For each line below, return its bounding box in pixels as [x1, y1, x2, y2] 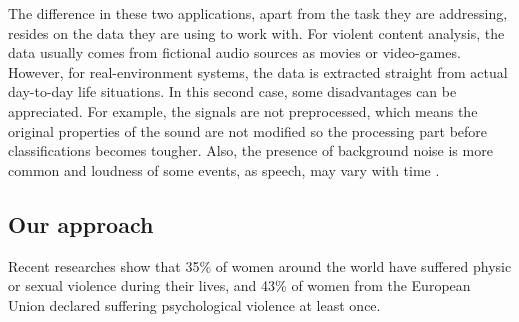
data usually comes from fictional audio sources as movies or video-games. [8, 42, 461, 63]
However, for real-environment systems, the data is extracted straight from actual [8, 61, 508, 82]
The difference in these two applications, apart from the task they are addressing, [8, 3, 508, 23]
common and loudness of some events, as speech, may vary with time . [8, 159, 440, 180]
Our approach [8, 208, 154, 239]
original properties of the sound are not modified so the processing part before [8, 120, 488, 141]
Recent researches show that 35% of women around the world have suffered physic [8, 255, 512, 276]
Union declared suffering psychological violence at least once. [8, 294, 381, 315]
